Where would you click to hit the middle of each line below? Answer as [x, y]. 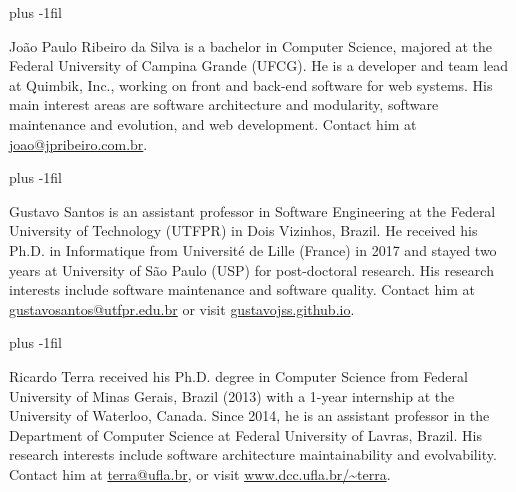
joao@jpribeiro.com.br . [78, 143]
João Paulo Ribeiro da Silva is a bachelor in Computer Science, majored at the [251, 45]
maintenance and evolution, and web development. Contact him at [213, 123]
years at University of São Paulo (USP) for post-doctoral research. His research [251, 269]
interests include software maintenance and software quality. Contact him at [242, 289]
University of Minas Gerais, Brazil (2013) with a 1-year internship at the [232, 395]
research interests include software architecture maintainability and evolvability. [253, 454]
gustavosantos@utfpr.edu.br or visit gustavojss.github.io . [182, 308]
